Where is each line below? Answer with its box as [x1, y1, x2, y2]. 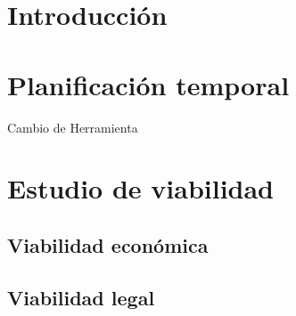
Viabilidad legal [7, 283, 155, 311]
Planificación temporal [7, 66, 290, 102]
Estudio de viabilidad [7, 170, 275, 207]
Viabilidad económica [7, 231, 209, 258]
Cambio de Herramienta [7, 117, 138, 136]
